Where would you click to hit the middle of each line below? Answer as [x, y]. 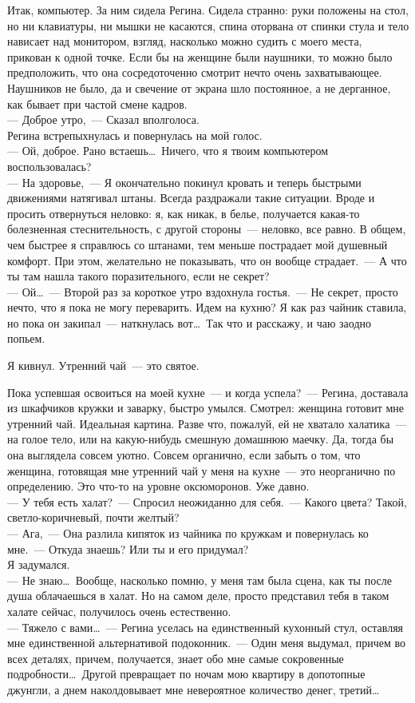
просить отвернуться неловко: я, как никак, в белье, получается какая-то [184, 213]
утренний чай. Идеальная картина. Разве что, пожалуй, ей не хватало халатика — [207, 423]
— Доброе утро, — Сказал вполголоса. [103, 119]
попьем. [26, 338]
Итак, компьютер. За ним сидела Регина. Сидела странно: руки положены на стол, [208, 10]
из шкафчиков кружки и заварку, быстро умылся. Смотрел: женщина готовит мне [206, 408]
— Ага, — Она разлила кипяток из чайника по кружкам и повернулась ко [188, 533]
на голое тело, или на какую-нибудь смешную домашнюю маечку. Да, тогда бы [201, 439]
